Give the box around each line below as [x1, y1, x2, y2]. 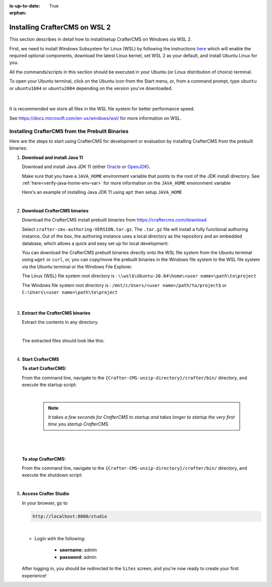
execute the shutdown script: [22, 472, 83, 478]
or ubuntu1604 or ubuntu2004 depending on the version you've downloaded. [9, 85, 173, 91]
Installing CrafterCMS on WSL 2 [9, 23, 111, 32]
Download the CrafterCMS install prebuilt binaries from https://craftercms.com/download [22, 217, 207, 223]
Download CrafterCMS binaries [22, 208, 89, 214]
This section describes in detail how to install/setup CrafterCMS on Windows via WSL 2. [9, 36, 192, 42]
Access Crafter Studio [22, 491, 70, 497]
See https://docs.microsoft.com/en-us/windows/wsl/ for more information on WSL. [9, 115, 182, 121]
